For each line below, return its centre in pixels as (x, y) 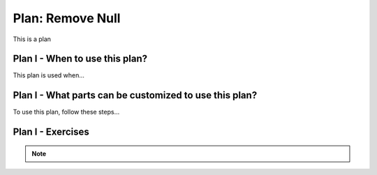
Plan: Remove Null (67, 18)
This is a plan (32, 39)
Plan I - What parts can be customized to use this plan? (135, 95)
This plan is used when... (49, 75)
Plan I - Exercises (51, 132)
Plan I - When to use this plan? (80, 59)
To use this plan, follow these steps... (66, 112)
